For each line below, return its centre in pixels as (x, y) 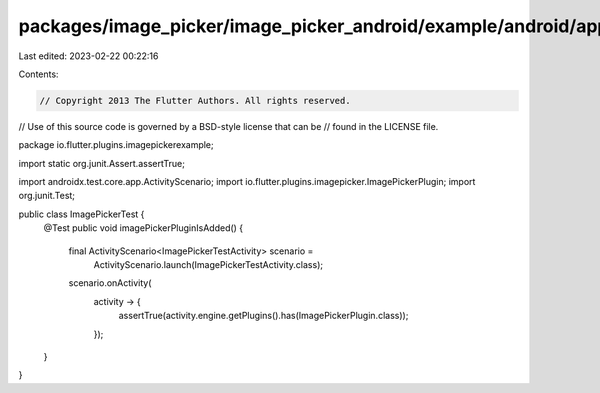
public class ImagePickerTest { (81, 214)
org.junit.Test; (46, 196)
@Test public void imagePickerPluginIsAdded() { (143, 228)
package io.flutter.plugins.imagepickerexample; (116, 145)
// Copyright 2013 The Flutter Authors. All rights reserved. (195, 100)
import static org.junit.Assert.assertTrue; (101, 163)
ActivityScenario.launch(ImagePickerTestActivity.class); (208, 265)
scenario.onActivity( (110, 283)
